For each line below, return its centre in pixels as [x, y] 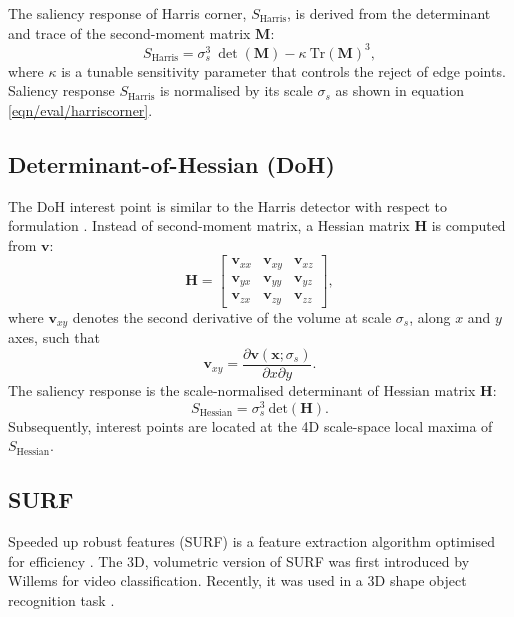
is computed [468, 225]
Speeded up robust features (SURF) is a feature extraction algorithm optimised [252, 541]
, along [430, 316]
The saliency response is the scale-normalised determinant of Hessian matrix [242, 390]
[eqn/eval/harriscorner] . [80, 109]
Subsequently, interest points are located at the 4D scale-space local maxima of [250, 425]
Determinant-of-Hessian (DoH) [171, 163]
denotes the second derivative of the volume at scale [232, 316]
